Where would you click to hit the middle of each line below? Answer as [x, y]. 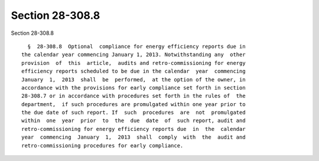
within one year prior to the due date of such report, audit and [134, 121]
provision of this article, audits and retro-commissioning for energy [134, 63]
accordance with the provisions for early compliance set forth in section [134, 88]
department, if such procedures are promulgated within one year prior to [134, 104]
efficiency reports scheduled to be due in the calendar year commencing [134, 71]
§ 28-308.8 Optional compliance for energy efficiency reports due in [136, 46]
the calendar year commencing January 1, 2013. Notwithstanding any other [134, 55]
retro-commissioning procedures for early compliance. [102, 145]
